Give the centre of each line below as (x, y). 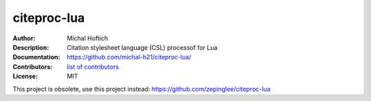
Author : (24, 38)
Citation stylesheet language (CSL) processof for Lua (142, 47)
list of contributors (93, 67)
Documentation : (36, 57)
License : (25, 76)
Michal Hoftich (88, 38)
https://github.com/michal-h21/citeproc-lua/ (129, 57)
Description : (31, 47)
